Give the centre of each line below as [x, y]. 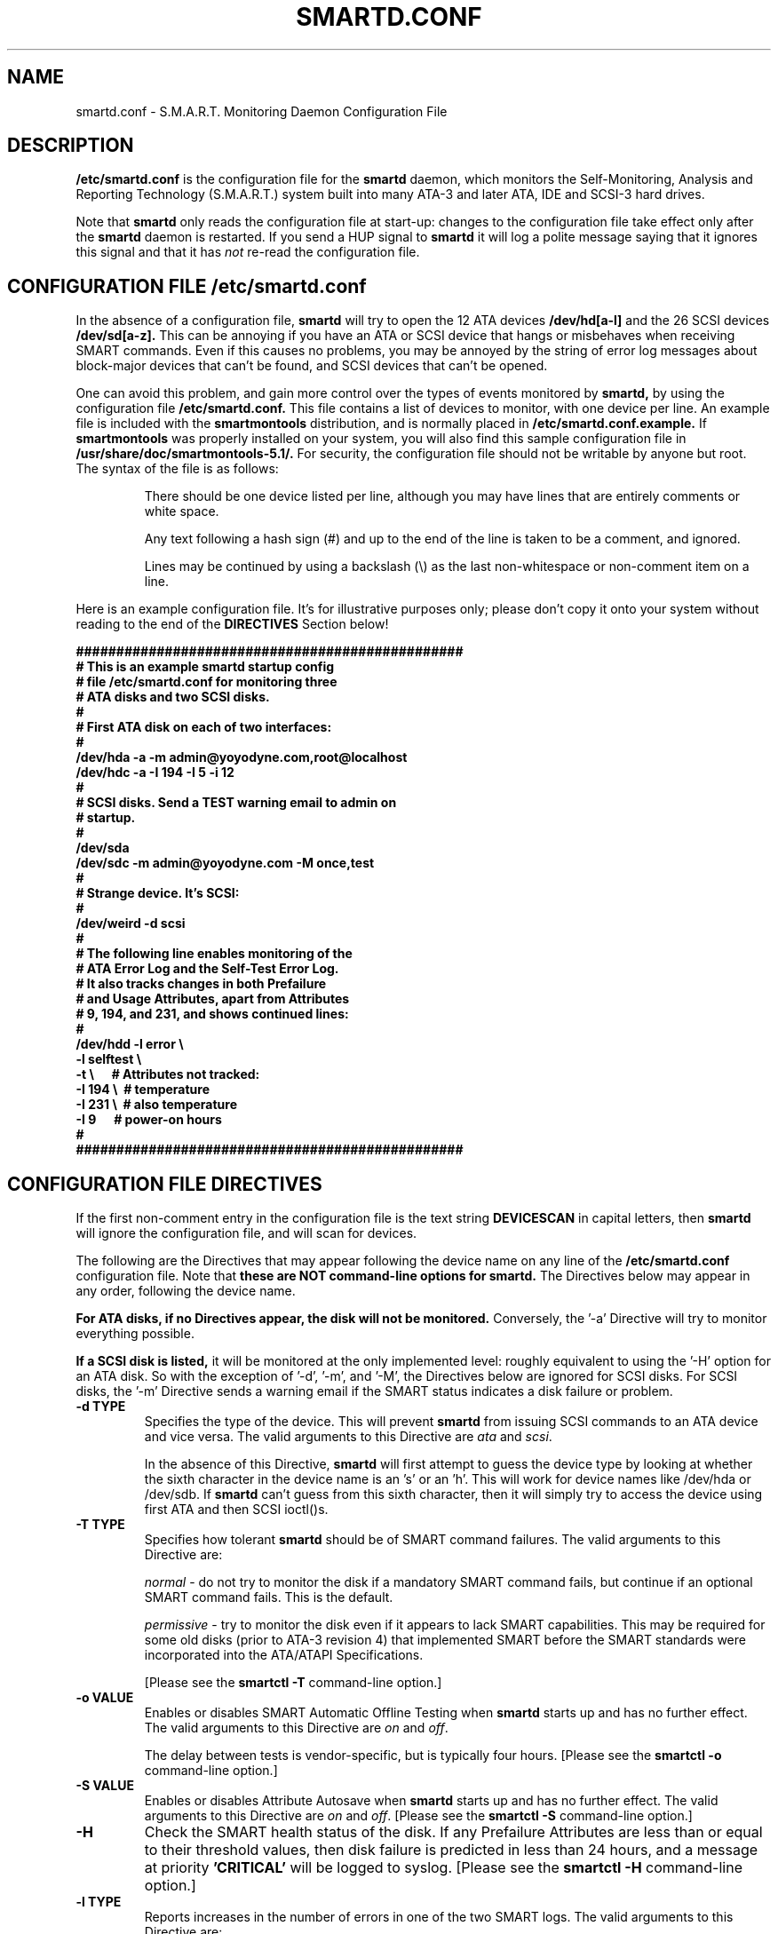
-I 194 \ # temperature [143, 1090]
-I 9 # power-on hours [149, 1120]
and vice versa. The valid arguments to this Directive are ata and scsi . [348, 1437]
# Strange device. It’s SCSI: [158, 893]
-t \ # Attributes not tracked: [168, 1074]
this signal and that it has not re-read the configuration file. [248, 252]
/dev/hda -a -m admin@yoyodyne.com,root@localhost [242, 757]
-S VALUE [105, 1786]
